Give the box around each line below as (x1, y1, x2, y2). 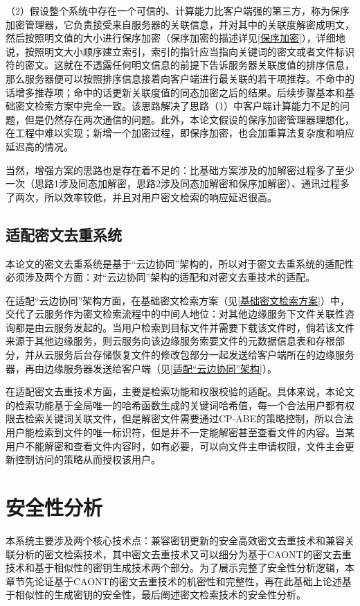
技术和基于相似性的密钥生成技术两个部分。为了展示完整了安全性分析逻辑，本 (6, 560, 354, 575)
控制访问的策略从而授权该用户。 (15, 452, 161, 467)
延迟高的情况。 (6, 139, 73, 153)
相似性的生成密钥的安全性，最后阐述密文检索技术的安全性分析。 (15, 587, 306, 602)
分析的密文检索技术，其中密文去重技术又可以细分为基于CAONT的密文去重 (15, 546, 352, 561)
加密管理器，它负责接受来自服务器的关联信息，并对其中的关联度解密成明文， (6, 17, 354, 31)
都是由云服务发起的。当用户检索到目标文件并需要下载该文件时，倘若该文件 (15, 320, 354, 334)
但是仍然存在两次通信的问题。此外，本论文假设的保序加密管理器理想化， (24, 112, 354, 126)
